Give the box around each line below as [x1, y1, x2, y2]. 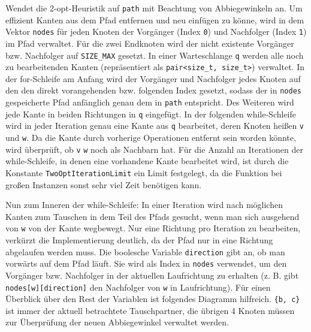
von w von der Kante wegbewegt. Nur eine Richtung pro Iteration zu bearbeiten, [5, 222, 301, 234]
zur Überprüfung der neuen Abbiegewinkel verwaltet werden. [5, 316, 229, 328]
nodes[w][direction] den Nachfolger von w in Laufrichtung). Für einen [5, 280, 271, 293]
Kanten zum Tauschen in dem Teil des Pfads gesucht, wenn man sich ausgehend [5, 210, 300, 222]
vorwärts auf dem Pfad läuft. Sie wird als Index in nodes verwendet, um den [5, 257, 287, 270]
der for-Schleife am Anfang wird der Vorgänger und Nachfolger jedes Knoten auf [5, 72, 301, 84]
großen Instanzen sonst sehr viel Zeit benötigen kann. [5, 178, 202, 191]
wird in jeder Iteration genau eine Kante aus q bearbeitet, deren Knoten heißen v [5, 119, 304, 132]
